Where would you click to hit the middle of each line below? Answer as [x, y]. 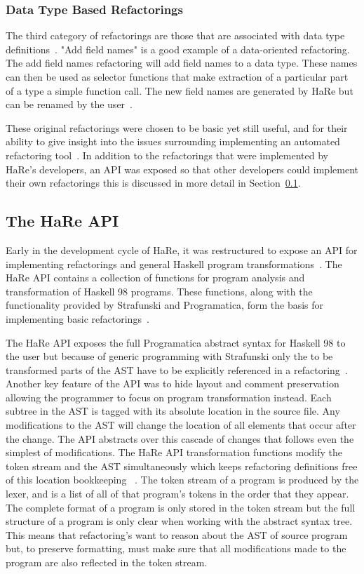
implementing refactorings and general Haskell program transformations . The [174, 263]
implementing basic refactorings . [77, 318]
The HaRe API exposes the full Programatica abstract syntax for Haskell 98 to [176, 342]
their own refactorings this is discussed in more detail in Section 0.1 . [153, 183]
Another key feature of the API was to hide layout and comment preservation [173, 383]
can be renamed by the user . [69, 104]
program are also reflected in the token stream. [107, 562]
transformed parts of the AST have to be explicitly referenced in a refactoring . [177, 369]
